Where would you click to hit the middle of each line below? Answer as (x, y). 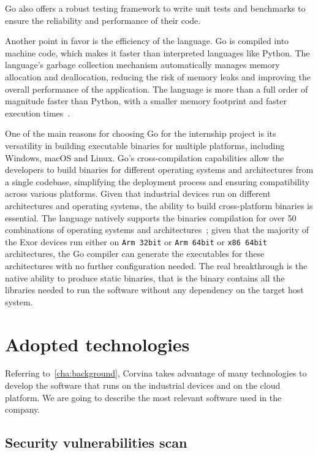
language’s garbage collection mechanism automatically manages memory (142, 65)
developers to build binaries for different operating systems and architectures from (159, 170)
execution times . (38, 113)
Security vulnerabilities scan (96, 442)
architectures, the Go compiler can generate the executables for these (135, 254)
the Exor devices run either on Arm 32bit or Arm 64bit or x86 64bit (136, 241)
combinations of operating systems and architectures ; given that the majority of (157, 230)
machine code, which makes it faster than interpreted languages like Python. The (157, 52)
